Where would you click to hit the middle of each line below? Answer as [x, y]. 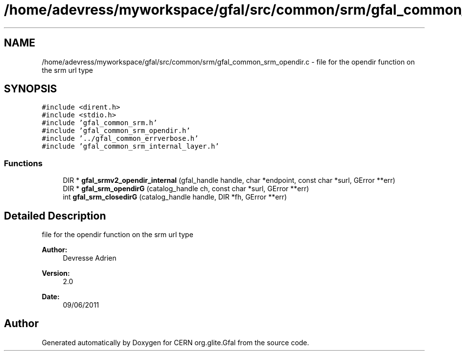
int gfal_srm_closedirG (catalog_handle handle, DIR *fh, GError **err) [175, 197]
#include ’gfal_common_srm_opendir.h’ [116, 131]
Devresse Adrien [90, 258]
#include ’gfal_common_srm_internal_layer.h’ [130, 146]
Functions [23, 163]
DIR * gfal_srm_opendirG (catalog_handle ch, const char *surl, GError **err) [186, 189]
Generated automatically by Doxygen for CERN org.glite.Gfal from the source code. [175, 342]
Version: [56, 273]
